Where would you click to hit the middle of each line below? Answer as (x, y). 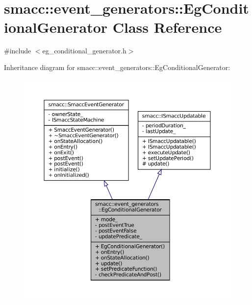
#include (18, 51)
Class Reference (167, 27)
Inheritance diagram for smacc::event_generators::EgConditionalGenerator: (117, 67)
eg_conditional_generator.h (84, 51)
